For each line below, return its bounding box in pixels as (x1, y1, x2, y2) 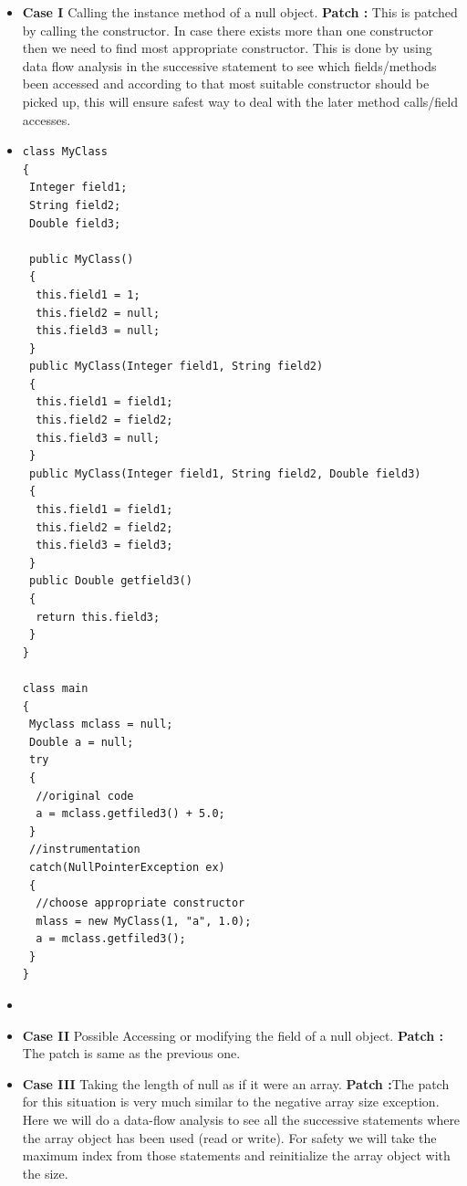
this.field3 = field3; (36, 539, 173, 552)
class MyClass (22, 145, 108, 159)
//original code (36, 789, 134, 803)
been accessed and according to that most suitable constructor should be (22, 74, 430, 93)
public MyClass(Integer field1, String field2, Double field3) (28, 467, 421, 480)
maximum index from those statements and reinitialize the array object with (22, 1146, 451, 1165)
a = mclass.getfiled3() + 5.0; (36, 807, 225, 821)
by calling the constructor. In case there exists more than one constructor (22, 20, 433, 39)
